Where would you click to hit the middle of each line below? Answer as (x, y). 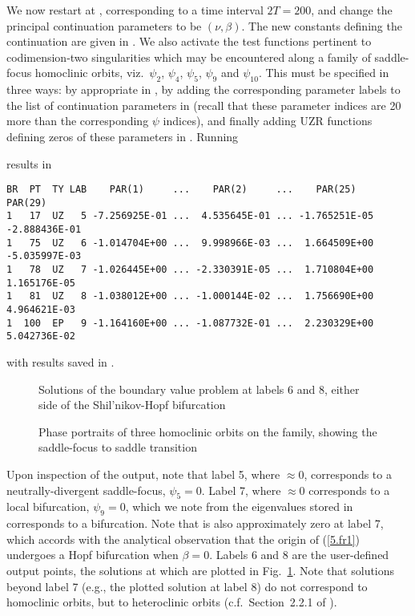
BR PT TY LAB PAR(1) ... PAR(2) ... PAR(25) (181, 190)
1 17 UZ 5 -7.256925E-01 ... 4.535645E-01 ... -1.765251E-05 (190, 216)
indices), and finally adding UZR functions (268, 121)
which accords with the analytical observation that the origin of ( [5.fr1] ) (183, 539)
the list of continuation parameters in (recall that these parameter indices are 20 (204, 105)
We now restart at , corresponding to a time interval (135, 10)
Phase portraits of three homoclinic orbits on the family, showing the (208, 431)
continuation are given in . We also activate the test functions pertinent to (189, 41)
